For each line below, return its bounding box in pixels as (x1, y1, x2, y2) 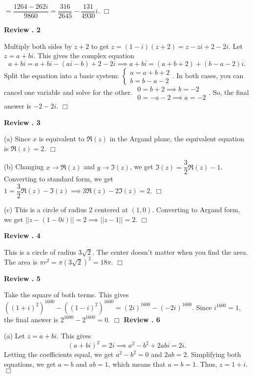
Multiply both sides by (4, 41, 72, 51)
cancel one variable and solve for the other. (4, 87, 133, 97)
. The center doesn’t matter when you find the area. (92, 246, 248, 257)
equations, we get (4, 358, 56, 369)
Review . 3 (4, 117, 41, 127)
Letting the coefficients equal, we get (4, 349, 114, 359)
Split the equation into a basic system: (4, 70, 119, 80)
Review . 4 (4, 230, 41, 241)
